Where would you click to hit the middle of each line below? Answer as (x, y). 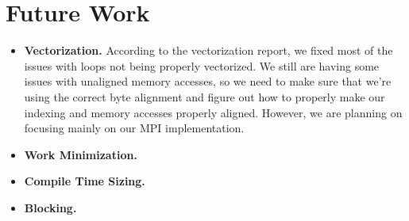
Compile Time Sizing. (85, 181)
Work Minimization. (81, 154)
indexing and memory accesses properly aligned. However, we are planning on (213, 112)
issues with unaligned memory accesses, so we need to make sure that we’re (208, 81)
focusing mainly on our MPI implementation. (134, 128)
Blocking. (50, 207)
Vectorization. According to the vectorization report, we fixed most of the (208, 50)
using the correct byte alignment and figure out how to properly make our (204, 96)
